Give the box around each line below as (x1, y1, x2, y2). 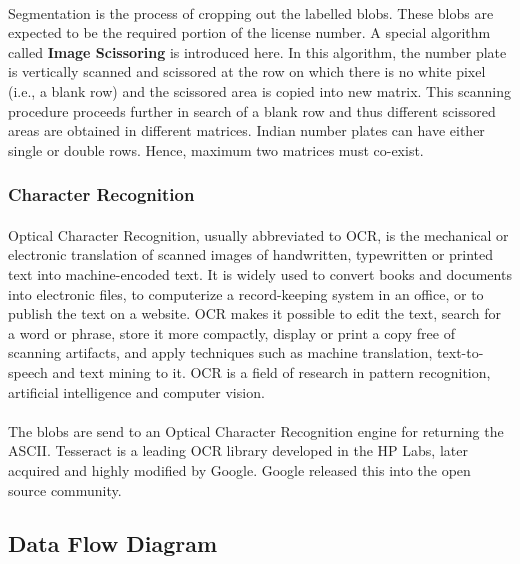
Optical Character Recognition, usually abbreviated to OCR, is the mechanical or (8, 224, 509, 245)
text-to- (437, 342, 484, 363)
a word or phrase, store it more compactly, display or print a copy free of (8, 322, 455, 343)
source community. (8, 479, 122, 500)
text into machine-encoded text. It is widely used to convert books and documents (8, 263, 512, 284)
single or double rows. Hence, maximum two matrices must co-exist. (8, 139, 424, 160)
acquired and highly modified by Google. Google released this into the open (8, 459, 471, 480)
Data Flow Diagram (8, 528, 218, 559)
